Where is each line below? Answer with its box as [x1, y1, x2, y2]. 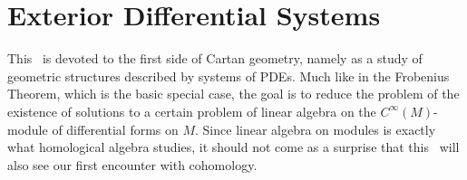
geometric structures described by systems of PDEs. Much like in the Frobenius [7, 66, 450, 85]
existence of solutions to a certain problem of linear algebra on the [7, 101, 376, 120]
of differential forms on [52, 119, 179, 138]
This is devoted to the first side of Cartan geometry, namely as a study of [7, 49, 423, 68]
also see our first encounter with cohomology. [7, 155, 258, 174]
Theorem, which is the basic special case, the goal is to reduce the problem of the [7, 84, 460, 103]
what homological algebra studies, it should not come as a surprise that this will [7, 137, 460, 156]
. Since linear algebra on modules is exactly [195, 119, 436, 138]
